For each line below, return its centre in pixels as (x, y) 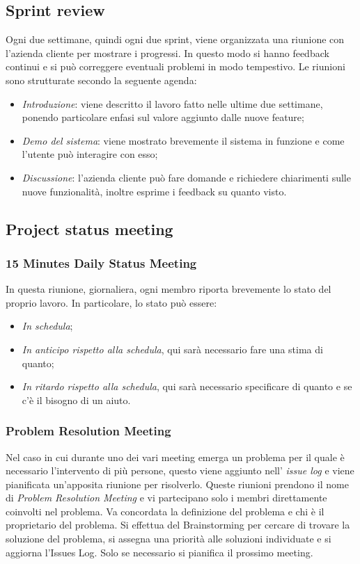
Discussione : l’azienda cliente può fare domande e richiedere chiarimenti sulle (186, 177)
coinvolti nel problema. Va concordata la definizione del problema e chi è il (165, 511)
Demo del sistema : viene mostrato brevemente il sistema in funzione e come (183, 140)
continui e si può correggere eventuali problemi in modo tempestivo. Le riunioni (175, 66)
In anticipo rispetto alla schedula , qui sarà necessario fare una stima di (172, 349)
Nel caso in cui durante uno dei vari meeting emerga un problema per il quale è (175, 457)
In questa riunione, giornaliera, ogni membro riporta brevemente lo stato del (169, 289)
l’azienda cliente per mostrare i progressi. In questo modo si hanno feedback (167, 53)
